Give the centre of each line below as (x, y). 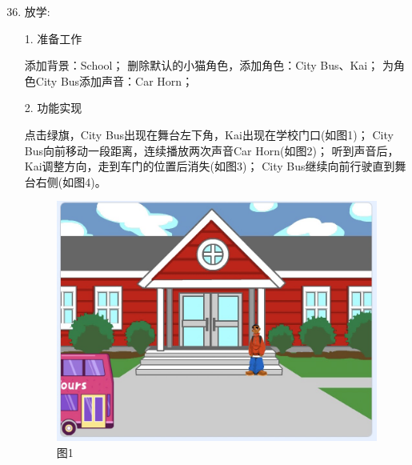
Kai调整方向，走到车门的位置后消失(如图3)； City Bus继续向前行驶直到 (210, 166)
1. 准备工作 (53, 38)
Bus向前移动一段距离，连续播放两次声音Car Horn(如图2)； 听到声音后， (212, 150)
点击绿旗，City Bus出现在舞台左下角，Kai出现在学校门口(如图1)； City (209, 134)
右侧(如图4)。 (71, 181)
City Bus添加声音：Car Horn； (114, 80)
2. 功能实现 (53, 108)
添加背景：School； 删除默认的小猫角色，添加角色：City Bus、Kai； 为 (209, 65)
